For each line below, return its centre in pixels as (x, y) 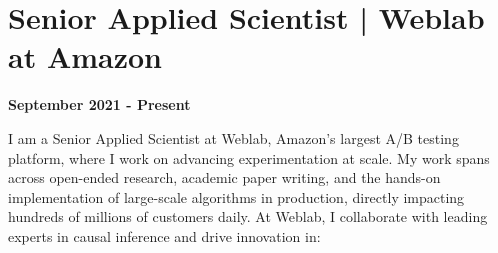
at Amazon (85, 56)
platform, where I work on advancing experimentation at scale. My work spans (249, 157)
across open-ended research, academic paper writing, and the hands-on (224, 177)
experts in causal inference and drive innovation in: (164, 235)
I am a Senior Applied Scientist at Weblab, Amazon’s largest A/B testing (233, 137)
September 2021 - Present (99, 104)
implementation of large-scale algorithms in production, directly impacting (236, 196)
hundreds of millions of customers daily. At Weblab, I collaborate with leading (248, 216)
